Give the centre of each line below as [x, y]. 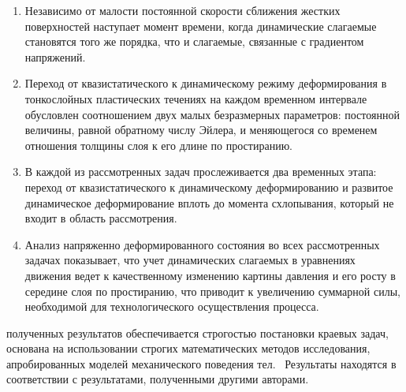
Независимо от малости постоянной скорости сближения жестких [183, 10]
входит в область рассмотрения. [101, 218]
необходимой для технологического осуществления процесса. [172, 306]
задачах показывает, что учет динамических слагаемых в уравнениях [190, 260]
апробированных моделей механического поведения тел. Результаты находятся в [201, 363]
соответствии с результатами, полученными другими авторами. [158, 379]
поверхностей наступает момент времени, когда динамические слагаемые [201, 26]
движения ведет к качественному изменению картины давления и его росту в [210, 275]
